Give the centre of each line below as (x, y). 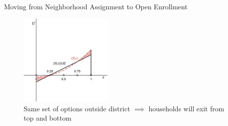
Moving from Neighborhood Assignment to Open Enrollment (96, 6)
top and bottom (48, 118)
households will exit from (186, 108)
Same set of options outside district (77, 108)
